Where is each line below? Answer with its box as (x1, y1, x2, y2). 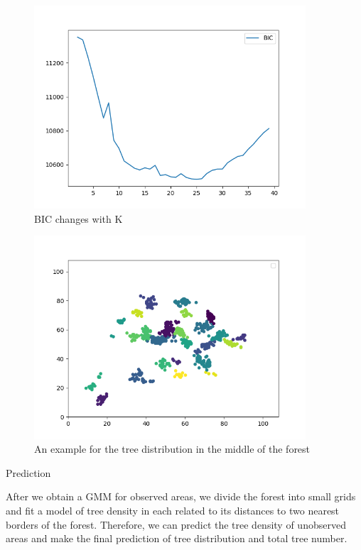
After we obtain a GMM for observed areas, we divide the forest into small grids (6, 489, 356, 504)
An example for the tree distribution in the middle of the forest (34, 441, 311, 456)
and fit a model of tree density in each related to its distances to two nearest (6, 502, 340, 517)
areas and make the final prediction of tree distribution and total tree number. (6, 531, 347, 546)
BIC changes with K (34, 211, 123, 226)
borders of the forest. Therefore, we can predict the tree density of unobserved (6, 517, 346, 532)
